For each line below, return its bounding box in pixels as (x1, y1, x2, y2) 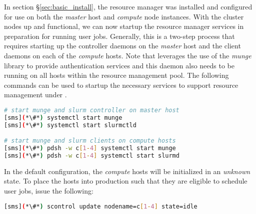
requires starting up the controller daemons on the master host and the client (4, 40, 241, 51)
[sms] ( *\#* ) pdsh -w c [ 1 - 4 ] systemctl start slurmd (4, 152, 179, 159)
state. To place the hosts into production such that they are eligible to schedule (4, 176, 247, 186)
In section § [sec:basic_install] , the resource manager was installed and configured (4, 1, 252, 11)
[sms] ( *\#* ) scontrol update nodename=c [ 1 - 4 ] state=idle (4, 203, 197, 210)
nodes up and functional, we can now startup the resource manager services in (4, 21, 244, 31)
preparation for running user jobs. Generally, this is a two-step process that (4, 30, 235, 41)
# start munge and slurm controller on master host (4, 106, 179, 114)
